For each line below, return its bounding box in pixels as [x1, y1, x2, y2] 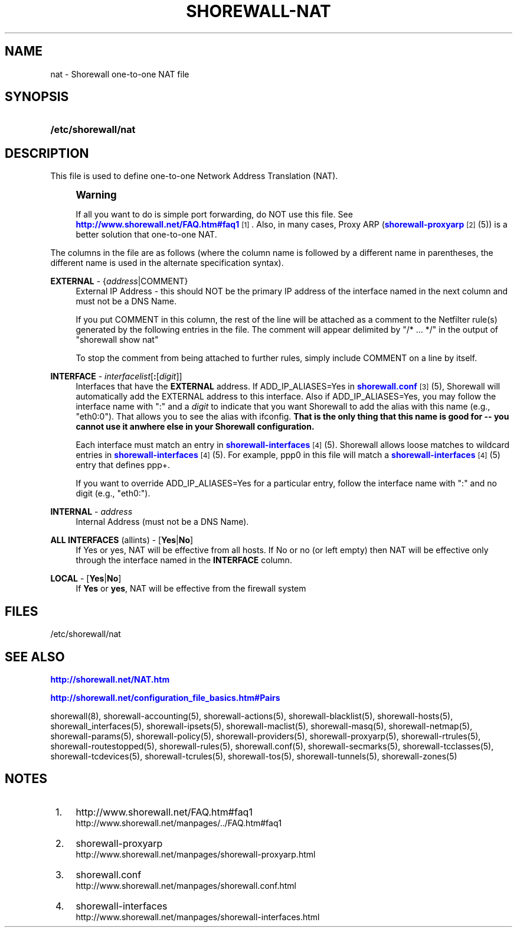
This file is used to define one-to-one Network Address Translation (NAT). [50, 171, 338, 181]
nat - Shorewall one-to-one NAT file [50, 69, 189, 79]
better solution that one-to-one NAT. [76, 229, 217, 240]
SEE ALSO [5, 649, 65, 664]
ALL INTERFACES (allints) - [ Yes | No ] [50, 535, 194, 545]
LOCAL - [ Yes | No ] [50, 573, 122, 584]
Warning [76, 189, 117, 202]
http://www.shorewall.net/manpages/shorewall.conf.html [76, 880, 296, 891]
